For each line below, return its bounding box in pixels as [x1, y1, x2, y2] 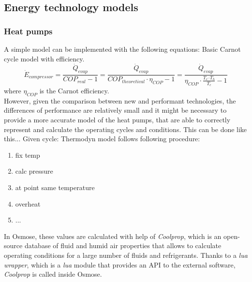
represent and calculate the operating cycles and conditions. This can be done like [4, 124, 247, 134]
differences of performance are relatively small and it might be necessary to [4, 105, 227, 115]
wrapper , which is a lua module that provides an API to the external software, [4, 259, 236, 269]
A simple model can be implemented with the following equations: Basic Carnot [4, 44, 241, 54]
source [4, 240, 23, 251]
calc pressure [15, 166, 53, 176]
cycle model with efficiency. [4, 53, 85, 63]
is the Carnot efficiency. [39, 86, 109, 96]
